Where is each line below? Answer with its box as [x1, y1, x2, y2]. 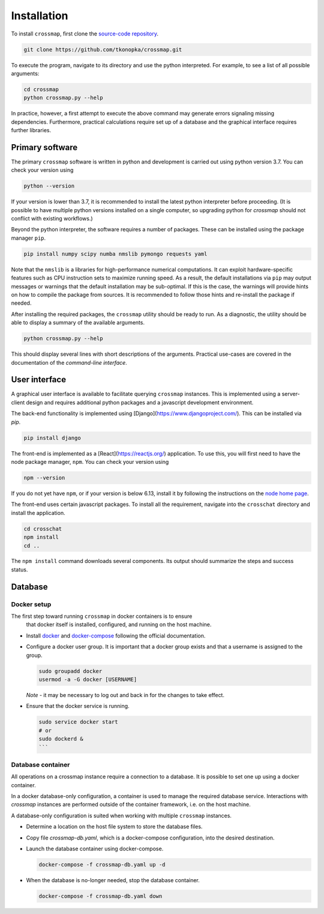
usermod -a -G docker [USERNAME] [38, 676, 137, 683]
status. [11, 565, 28, 573]
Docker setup [11, 600, 52, 608]
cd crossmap [23, 86, 59, 93]
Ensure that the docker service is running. [26, 702, 130, 710]
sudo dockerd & [38, 736, 83, 742]
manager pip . [11, 234, 46, 242]
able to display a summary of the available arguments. [11, 319, 145, 326]
